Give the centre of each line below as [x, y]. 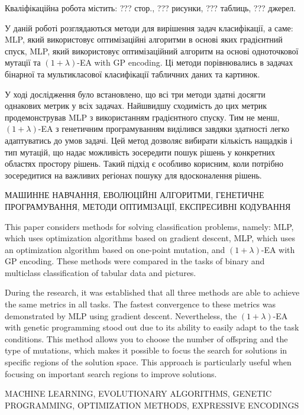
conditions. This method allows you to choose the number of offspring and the [146, 338]
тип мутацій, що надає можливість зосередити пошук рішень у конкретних [140, 152]
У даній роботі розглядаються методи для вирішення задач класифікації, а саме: [149, 27]
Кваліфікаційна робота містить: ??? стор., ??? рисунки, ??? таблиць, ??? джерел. [151, 8]
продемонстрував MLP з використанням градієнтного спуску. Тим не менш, [142, 117]
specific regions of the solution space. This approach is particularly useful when [148, 362]
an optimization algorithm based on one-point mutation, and [115, 249]
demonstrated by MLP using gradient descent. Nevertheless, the [121, 315]
